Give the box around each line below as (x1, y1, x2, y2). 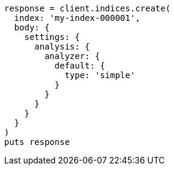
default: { (54, 61, 105, 70)
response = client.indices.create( (4, 4, 171, 13)
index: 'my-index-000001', (14, 13, 141, 23)
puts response (4, 137, 70, 147)
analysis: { (34, 42, 90, 51)
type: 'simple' (65, 70, 136, 80)
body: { (14, 23, 50, 32)
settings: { (24, 32, 80, 42)
